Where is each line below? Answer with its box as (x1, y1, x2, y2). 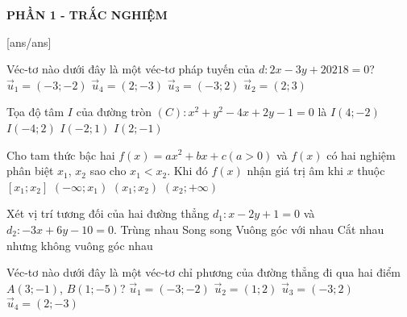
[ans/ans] (6, 33, 52, 50)
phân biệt (6, 162, 54, 179)
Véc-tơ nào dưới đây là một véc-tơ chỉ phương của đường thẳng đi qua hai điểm (6, 264, 401, 281)
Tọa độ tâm (6, 103, 64, 120)
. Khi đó (167, 162, 208, 179)
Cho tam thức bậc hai (6, 146, 115, 163)
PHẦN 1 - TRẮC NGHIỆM (6, 6, 168, 23)
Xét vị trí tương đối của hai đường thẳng (6, 205, 210, 222)
